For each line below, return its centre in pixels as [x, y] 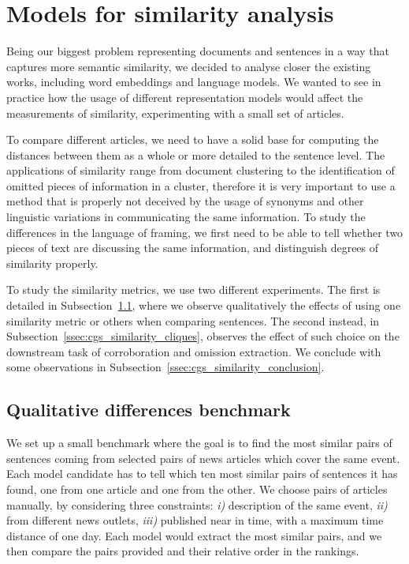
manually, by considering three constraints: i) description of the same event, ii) [197, 504]
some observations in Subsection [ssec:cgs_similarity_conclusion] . [165, 367]
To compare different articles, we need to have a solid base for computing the [193, 139]
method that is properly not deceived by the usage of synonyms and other [185, 201]
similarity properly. [52, 263]
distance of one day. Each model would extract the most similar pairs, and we [194, 535]
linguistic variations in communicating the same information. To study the [186, 217]
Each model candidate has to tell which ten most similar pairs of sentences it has [202, 474]
